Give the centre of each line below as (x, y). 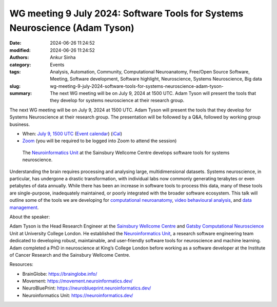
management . (24, 207)
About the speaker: (30, 217)
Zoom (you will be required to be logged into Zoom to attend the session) (100, 141)
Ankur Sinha (63, 57)
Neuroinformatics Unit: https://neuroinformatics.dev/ (78, 295)
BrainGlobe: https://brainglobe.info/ (60, 274)
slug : (15, 86)
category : (20, 65)
